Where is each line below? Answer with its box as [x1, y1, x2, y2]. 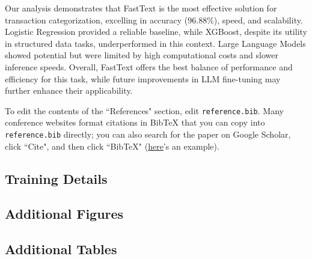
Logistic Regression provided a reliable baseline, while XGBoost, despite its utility [5, 25, 307, 38]
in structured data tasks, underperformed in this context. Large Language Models [5, 37, 306, 49]
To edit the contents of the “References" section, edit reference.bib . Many [5, 104, 284, 117]
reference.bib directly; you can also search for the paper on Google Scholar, [5, 128, 291, 140]
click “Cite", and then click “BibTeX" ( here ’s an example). [5, 139, 219, 152]
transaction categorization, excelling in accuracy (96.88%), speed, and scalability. [5, 13, 303, 26]
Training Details [5, 169, 108, 187]
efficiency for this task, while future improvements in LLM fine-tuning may [5, 72, 281, 85]
